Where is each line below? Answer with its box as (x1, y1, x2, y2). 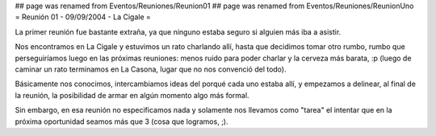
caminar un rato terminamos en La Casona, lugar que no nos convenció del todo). (15, 64, 287, 74)
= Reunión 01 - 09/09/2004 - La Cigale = (15, 12, 151, 22)
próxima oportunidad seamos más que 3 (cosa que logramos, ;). (15, 117, 228, 126)
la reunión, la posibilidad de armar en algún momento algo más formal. (15, 90, 249, 100)
